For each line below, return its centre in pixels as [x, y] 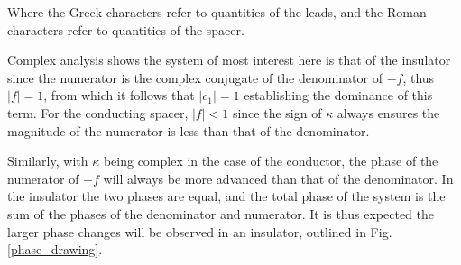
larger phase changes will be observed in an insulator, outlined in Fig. [200, 231]
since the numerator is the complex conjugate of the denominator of [195, 77]
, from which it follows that [119, 95]
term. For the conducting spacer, [98, 112]
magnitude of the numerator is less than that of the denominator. [189, 130]
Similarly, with [48, 161]
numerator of [43, 178]
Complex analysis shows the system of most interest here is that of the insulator [229, 60]
